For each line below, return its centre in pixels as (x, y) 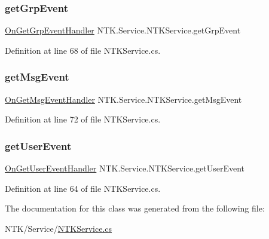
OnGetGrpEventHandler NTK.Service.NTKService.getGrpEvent (123, 30)
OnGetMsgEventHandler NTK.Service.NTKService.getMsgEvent (123, 99)
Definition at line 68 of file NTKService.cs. (83, 50)
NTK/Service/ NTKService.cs (59, 228)
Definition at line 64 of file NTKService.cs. (83, 188)
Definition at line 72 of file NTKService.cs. (83, 119)
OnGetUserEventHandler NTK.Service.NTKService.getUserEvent (125, 168)
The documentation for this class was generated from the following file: (135, 208)
